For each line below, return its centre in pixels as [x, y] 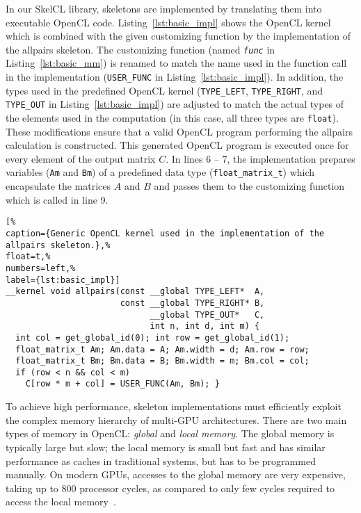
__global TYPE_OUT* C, [207, 315]
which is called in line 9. [57, 199]
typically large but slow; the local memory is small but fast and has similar [166, 447]
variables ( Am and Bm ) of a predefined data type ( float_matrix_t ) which [160, 172]
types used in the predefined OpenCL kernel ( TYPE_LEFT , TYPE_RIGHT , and [165, 90]
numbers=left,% [41, 268]
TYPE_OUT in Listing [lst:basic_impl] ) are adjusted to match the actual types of [175, 104]
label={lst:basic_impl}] [63, 280]
